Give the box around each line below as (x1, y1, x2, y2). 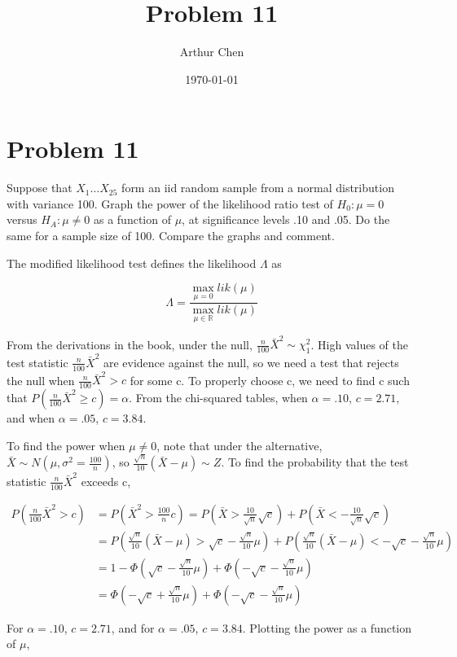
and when (7, 410, 55, 427)
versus (7, 211, 37, 228)
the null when (7, 371, 75, 388)
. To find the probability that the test (221, 453, 409, 471)
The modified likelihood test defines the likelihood (7, 254, 257, 271)
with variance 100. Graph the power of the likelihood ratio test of (7, 195, 333, 212)
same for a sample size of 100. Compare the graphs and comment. (7, 227, 335, 244)
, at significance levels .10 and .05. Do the (182, 211, 390, 228)
